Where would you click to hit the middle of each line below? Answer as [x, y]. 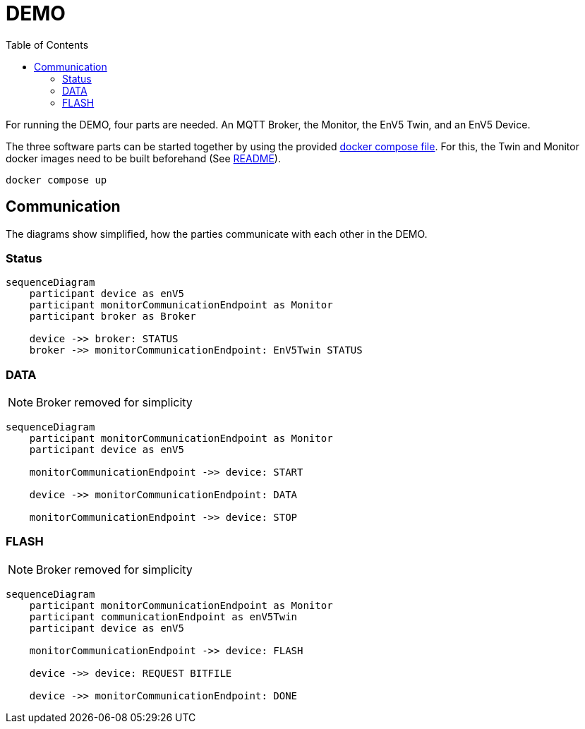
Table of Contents [47, 44]
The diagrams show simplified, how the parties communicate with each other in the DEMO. [217, 234]
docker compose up [56, 180]
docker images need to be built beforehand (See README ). [143, 158]
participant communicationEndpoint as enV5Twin [163, 616]
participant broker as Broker [113, 317]
